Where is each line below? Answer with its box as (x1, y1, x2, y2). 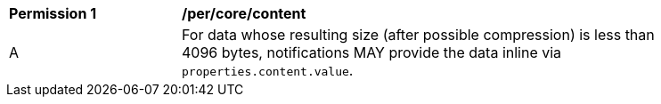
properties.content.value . (182, 61, 354, 79)
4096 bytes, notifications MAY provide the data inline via (182, 44, 562, 61)
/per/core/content (182, 4, 306, 22)
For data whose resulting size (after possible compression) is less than (182, 26, 655, 44)
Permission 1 (9, 4, 97, 22)
